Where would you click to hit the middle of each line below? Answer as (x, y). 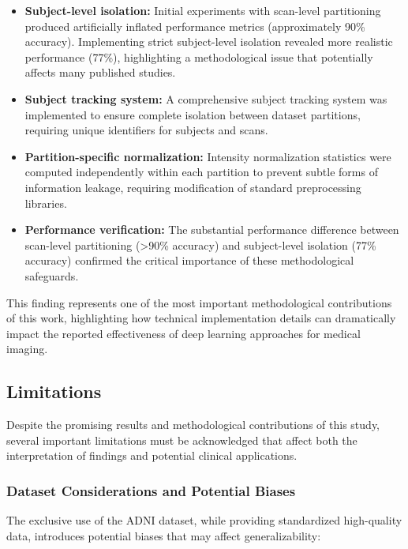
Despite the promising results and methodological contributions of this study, (193, 425)
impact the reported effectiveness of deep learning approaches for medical (183, 333)
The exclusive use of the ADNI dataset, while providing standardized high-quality (204, 520)
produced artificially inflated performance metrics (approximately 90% (195, 26)
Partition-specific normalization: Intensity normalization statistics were (208, 156)
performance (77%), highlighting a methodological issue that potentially (199, 56)
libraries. (46, 203)
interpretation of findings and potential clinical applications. (152, 455)
